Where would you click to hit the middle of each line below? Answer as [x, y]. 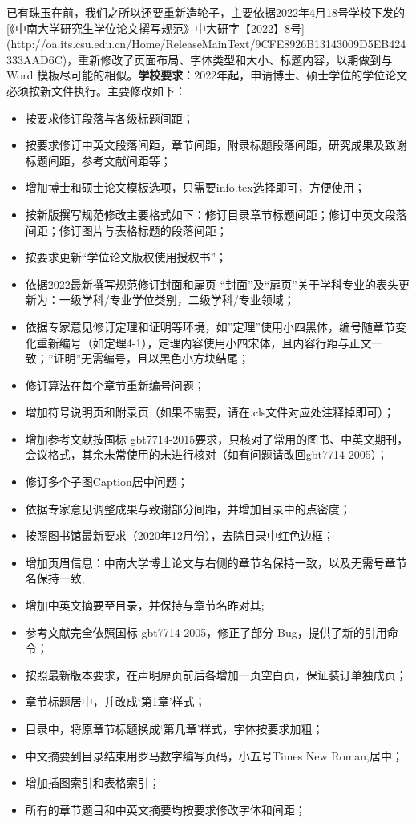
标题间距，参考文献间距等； [98, 160]
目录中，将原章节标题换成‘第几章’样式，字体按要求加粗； [174, 728]
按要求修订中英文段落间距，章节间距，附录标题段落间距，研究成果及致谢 [216, 145]
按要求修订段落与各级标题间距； [109, 118]
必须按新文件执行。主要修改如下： [96, 90]
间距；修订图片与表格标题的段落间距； [126, 230]
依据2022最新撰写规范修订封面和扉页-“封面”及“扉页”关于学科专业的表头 [212, 284]
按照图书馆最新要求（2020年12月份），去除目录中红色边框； [180, 535]
